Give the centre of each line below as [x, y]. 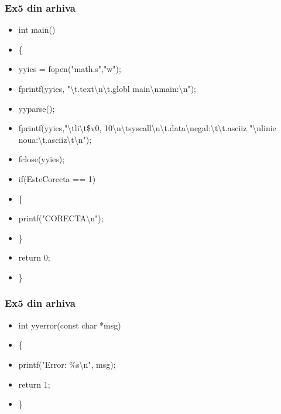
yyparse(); [37, 108]
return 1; [34, 384]
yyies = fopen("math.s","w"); [70, 69]
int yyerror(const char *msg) [70, 325]
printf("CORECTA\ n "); [61, 218]
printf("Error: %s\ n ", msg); [67, 364]
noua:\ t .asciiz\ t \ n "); [55, 139]
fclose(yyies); [42, 159]
